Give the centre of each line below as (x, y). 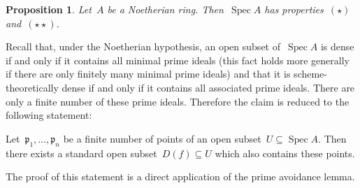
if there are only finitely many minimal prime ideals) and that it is (148, 74)
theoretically (32, 87)
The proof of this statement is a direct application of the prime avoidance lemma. (180, 176)
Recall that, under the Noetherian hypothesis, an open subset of (143, 46)
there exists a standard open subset (81, 153)
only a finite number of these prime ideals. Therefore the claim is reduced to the (178, 101)
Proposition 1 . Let (49, 9)
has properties (294, 9)
